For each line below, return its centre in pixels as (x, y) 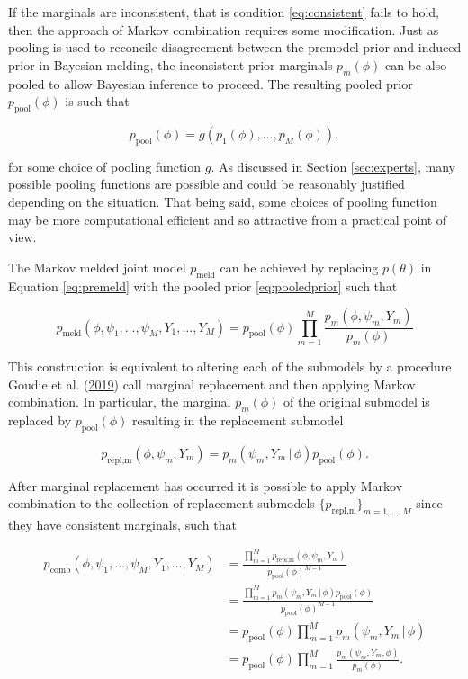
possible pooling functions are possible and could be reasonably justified (207, 184)
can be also (416, 64)
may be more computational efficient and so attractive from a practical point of (228, 219)
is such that (97, 101)
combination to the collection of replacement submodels (162, 503)
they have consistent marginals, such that (122, 524)
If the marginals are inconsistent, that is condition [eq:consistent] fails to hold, (224, 12)
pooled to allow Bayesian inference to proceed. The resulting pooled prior (211, 83)
